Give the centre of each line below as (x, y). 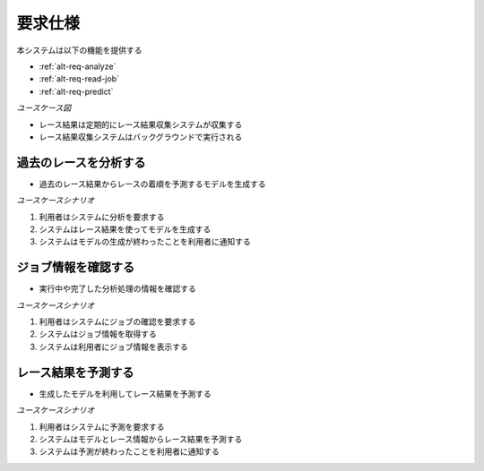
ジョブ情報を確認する (75, 267)
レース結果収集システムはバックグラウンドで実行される (141, 137)
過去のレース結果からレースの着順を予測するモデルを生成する (152, 184)
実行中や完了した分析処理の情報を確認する (117, 289)
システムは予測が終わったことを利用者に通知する (129, 451)
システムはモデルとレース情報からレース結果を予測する (141, 439)
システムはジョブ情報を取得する (98, 334)
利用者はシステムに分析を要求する (102, 217)
